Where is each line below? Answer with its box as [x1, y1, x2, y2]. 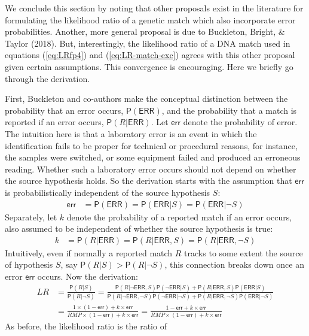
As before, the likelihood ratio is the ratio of [5, 319, 167, 332]
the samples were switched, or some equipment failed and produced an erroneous [5, 151, 301, 164]
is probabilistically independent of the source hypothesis [5, 186, 210, 198]
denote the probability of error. [183, 116, 298, 128]
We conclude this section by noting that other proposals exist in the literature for [5, 2, 304, 14]
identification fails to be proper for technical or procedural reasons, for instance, [5, 139, 298, 152]
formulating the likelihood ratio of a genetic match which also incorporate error [5, 13, 296, 26]
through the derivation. [5, 72, 90, 84]
